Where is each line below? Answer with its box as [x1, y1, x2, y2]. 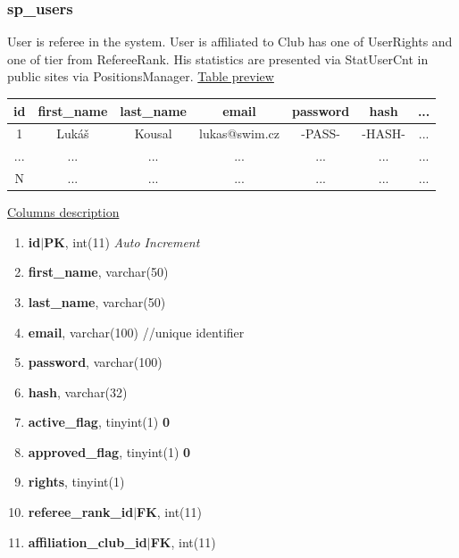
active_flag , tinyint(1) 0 [28, 412, 170, 431]
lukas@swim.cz [199, 124, 280, 143]
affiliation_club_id [28, 532, 147, 551]
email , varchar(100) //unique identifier [28, 322, 245, 341]
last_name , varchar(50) [28, 292, 166, 311]
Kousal [134, 124, 172, 143]
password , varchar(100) [28, 353, 163, 371]
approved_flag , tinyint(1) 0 [28, 442, 191, 461]
